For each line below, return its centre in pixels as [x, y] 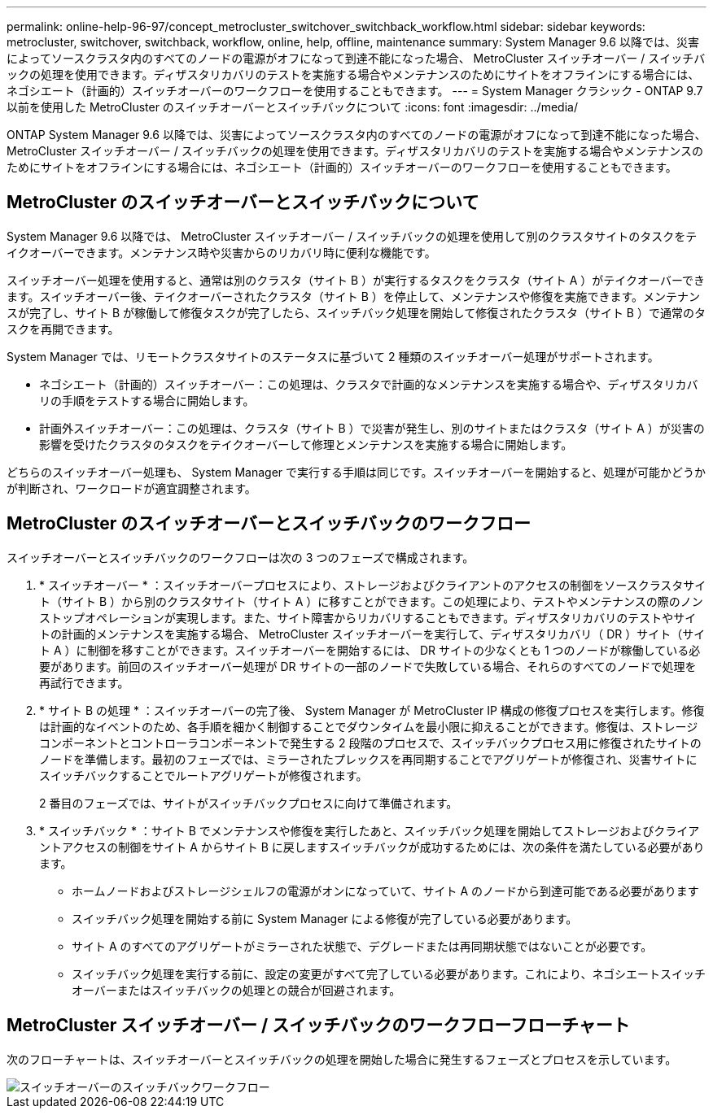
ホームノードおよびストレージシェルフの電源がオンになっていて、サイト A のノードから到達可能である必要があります [385, 891]
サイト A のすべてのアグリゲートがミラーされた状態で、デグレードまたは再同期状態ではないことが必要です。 [362, 946]
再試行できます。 [84, 682]
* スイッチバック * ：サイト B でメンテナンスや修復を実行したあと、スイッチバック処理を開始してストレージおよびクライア [370, 830]
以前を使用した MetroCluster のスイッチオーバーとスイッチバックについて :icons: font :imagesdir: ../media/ [292, 107]
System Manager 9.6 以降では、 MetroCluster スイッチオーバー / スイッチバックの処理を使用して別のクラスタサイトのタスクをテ [352, 236]
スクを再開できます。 [63, 329]
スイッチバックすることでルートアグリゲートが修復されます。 [203, 775]
